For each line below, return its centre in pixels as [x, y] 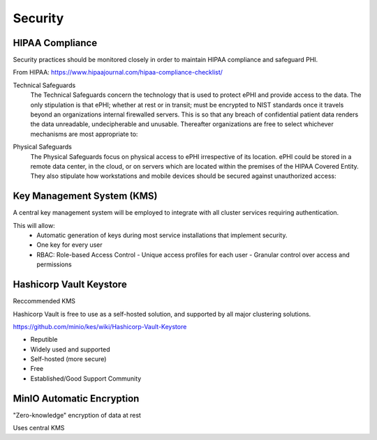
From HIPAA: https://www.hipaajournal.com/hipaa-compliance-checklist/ [118, 73]
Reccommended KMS [44, 301]
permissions [54, 264]
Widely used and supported [71, 349]
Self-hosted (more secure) [68, 359]
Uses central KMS [39, 428]
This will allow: [34, 225]
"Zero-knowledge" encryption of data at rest [77, 415]
